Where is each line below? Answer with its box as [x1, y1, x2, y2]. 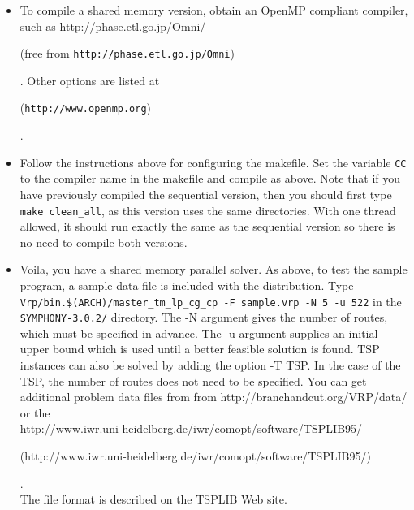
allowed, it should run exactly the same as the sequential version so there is [19, 218, 395, 235]
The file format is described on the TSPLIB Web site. [19, 491, 287, 508]
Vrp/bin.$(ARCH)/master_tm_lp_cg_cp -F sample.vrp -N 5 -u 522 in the [19, 292, 402, 309]
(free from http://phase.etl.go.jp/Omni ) [19, 45, 235, 62]
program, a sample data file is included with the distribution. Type [19, 276, 354, 293]
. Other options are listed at [19, 71, 160, 89]
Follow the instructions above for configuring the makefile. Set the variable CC [19, 153, 407, 171]
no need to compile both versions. [19, 233, 188, 250]
